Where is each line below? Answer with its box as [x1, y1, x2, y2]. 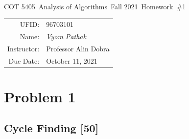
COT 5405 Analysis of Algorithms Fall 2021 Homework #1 [4, 1, 186, 11]
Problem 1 [4, 87, 76, 107]
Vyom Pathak [46, 31, 86, 42]
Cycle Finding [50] [4, 120, 99, 135]
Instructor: [7, 44, 40, 54]
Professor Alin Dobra [46, 44, 110, 54]
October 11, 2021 [46, 55, 97, 66]
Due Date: [8, 55, 40, 66]
